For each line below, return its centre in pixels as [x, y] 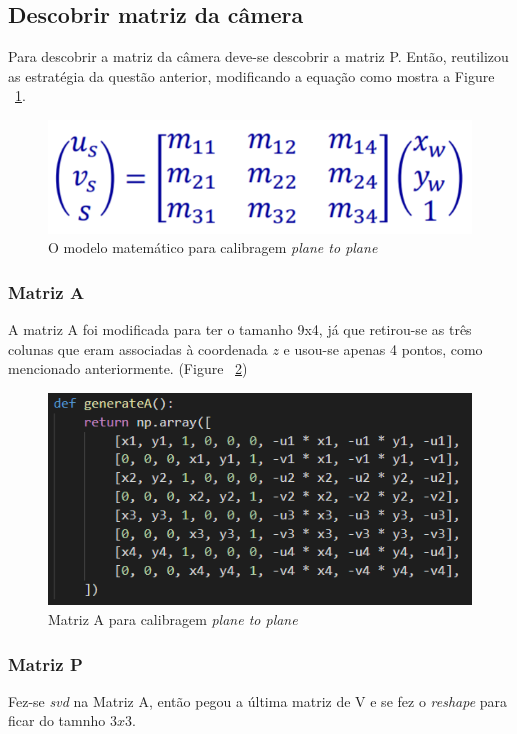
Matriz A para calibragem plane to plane [173, 618]
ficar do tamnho [57, 720]
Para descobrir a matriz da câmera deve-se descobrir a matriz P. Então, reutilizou [258, 56]
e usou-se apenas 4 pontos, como [383, 348]
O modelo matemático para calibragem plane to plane [213, 247]
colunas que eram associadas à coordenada [138, 348]
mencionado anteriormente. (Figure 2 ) [128, 368]
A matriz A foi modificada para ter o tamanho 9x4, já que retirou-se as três [240, 329]
